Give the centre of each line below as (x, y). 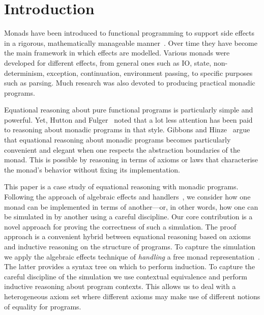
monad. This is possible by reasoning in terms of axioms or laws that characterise (131, 160)
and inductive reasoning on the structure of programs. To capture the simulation (130, 246)
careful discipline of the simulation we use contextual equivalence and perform (126, 276)
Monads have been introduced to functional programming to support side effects (129, 33)
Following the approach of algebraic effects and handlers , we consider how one (127, 197)
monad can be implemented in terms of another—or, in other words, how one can (131, 206)
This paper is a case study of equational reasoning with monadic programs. (121, 187)
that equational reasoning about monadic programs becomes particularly (118, 140)
